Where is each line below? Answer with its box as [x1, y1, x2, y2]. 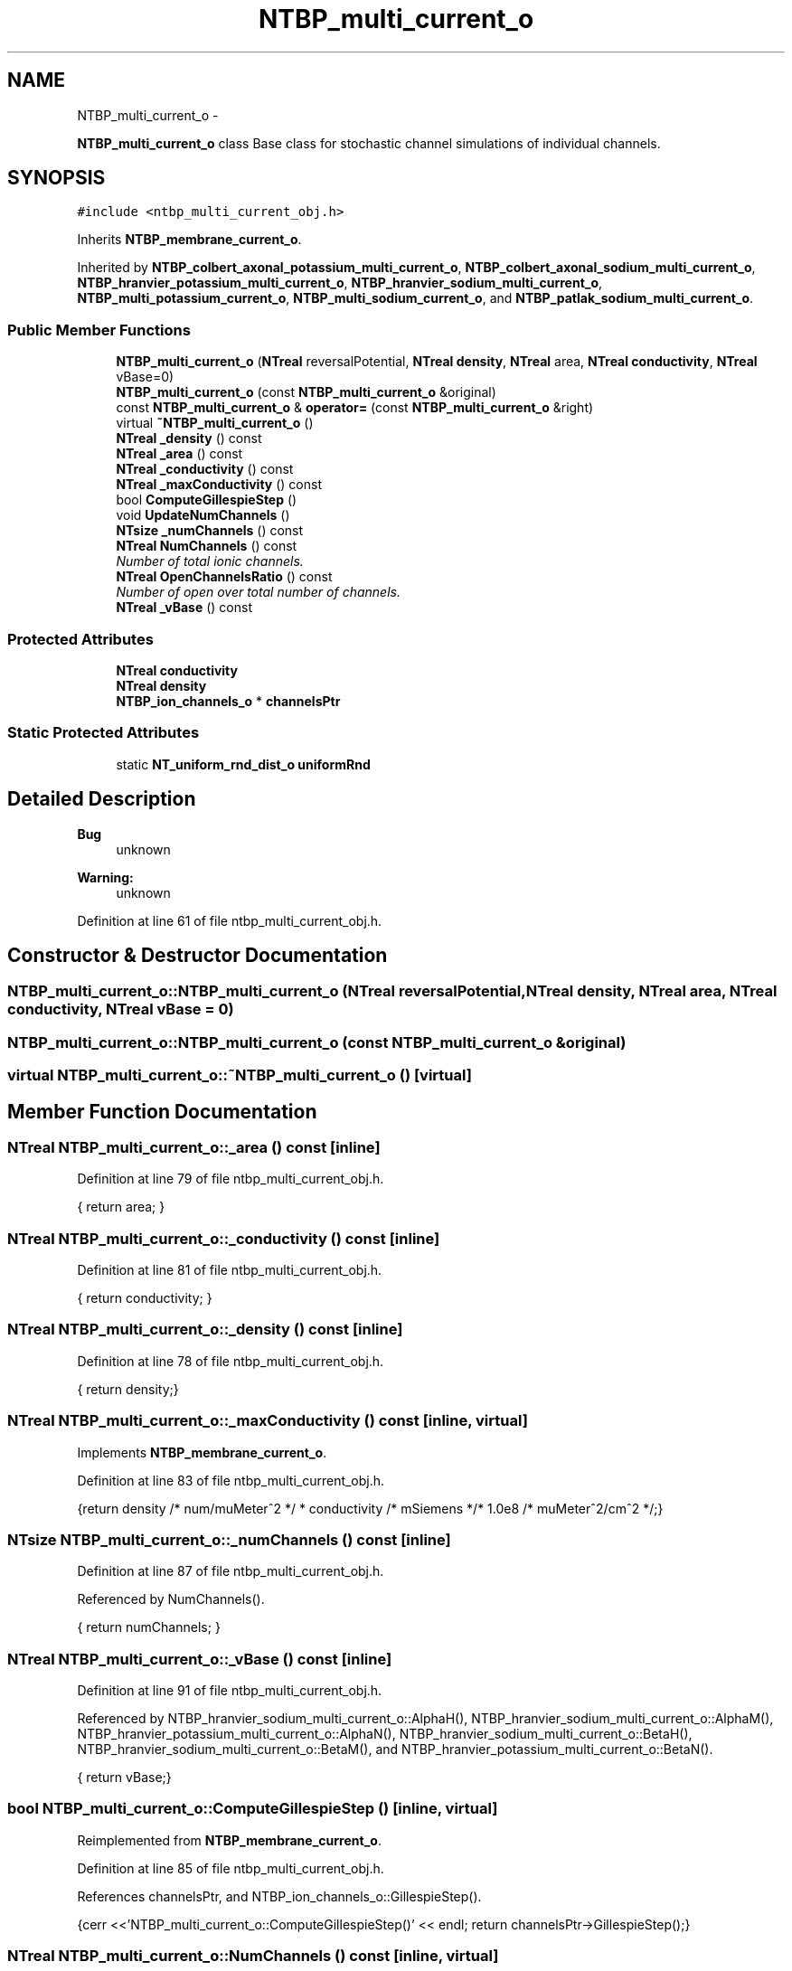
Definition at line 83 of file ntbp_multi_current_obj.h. [77, 1472, 385, 1488]
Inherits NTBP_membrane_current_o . [77, 231, 302, 248]
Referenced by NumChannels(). [77, 1591, 265, 1608]
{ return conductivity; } [77, 1290, 212, 1306]
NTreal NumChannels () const [116, 538, 297, 554]
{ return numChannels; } [77, 1619, 221, 1636]
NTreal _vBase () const [116, 599, 252, 616]
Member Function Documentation [7, 1099, 317, 1123]
